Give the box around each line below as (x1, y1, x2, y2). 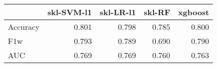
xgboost (178, 6, 209, 18)
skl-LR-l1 (99, 6, 136, 18)
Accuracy (8, 21, 40, 32)
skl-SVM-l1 (47, 6, 92, 18)
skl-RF (144, 6, 170, 18)
